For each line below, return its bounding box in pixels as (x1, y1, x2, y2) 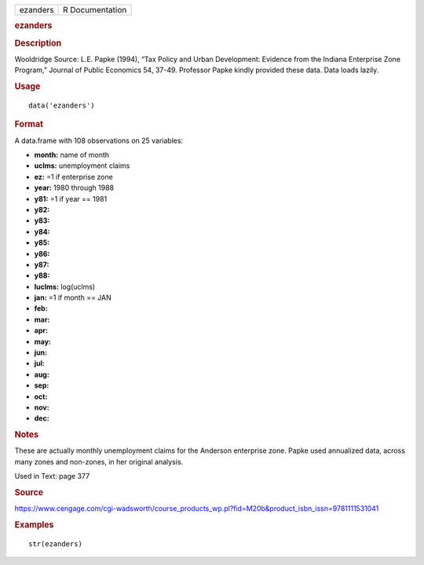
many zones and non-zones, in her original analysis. (14, 457, 184, 466)
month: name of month (34, 150, 110, 160)
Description (14, 38, 62, 49)
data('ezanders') (28, 100, 95, 110)
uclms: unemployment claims (34, 161, 130, 170)
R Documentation (63, 5, 127, 15)
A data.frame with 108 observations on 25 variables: (14, 136, 184, 145)
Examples (14, 519, 54, 530)
